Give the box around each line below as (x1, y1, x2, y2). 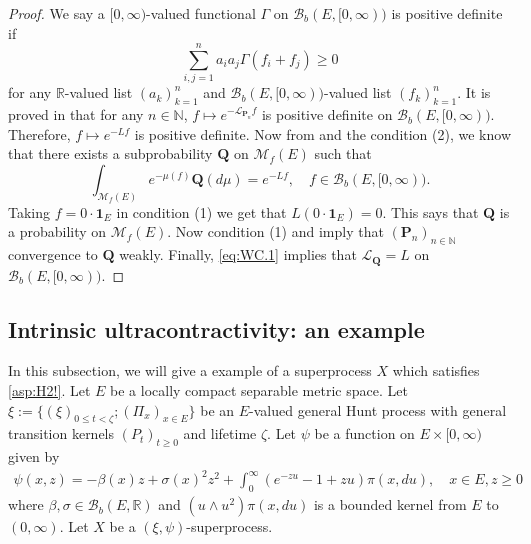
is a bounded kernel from (313, 494, 467, 515)
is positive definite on (261, 104, 393, 125)
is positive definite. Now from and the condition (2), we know (134, 123, 511, 144)
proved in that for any (8, 104, 144, 125)
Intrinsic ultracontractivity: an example (8, 313, 425, 344)
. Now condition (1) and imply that (167, 221, 384, 242)
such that (314, 143, 372, 164)
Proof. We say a (8, 3, 105, 23)
